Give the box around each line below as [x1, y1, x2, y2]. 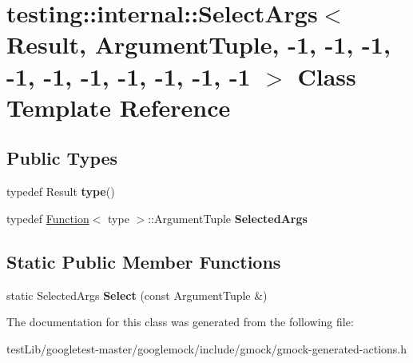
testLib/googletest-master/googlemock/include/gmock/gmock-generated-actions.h [6, 340, 407, 357]
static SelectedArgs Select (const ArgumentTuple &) [6, 286, 268, 303]
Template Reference [6, 90, 231, 123]
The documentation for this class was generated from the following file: [6, 313, 354, 330]
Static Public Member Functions [6, 249, 281, 273]
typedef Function [6, 209, 89, 226]
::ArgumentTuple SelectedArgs [148, 209, 308, 226]
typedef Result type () [6, 183, 115, 200]
